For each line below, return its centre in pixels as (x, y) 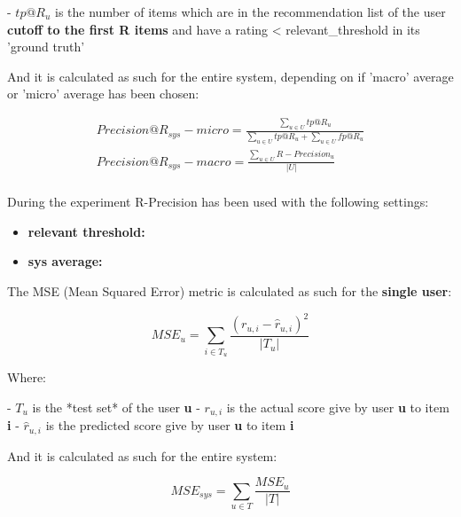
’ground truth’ (46, 47)
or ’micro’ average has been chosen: (103, 94)
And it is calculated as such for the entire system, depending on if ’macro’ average (230, 76)
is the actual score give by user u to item (338, 407)
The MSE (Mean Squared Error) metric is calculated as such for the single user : (230, 290)
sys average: (65, 261)
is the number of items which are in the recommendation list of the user (250, 12)
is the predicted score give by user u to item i (170, 425)
